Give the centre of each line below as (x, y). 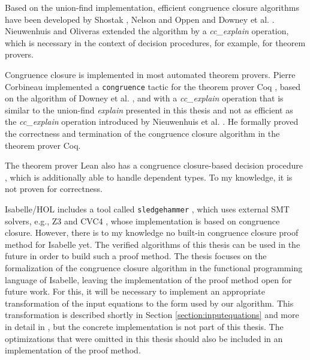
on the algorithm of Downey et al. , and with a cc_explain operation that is (144, 98)
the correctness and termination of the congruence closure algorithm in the (142, 133)
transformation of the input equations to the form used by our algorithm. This (149, 303)
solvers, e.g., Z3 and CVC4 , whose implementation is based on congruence (142, 220)
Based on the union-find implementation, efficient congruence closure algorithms (152, 7)
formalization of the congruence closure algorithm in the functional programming (154, 268)
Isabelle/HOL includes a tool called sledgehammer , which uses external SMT (147, 208)
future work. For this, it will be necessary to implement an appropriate (135, 291)
